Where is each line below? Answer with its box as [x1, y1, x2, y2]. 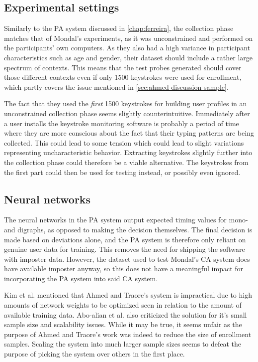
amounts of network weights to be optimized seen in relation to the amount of [4, 300, 242, 310]
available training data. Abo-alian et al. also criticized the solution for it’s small [4, 309, 247, 320]
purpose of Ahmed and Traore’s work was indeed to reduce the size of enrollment [4, 329, 252, 339]
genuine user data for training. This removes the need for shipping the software [4, 244, 245, 254]
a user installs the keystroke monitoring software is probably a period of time [4, 118, 239, 128]
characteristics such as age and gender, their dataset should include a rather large [4, 52, 253, 62]
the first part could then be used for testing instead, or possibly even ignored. [4, 167, 241, 177]
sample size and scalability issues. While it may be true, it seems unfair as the [4, 319, 242, 330]
